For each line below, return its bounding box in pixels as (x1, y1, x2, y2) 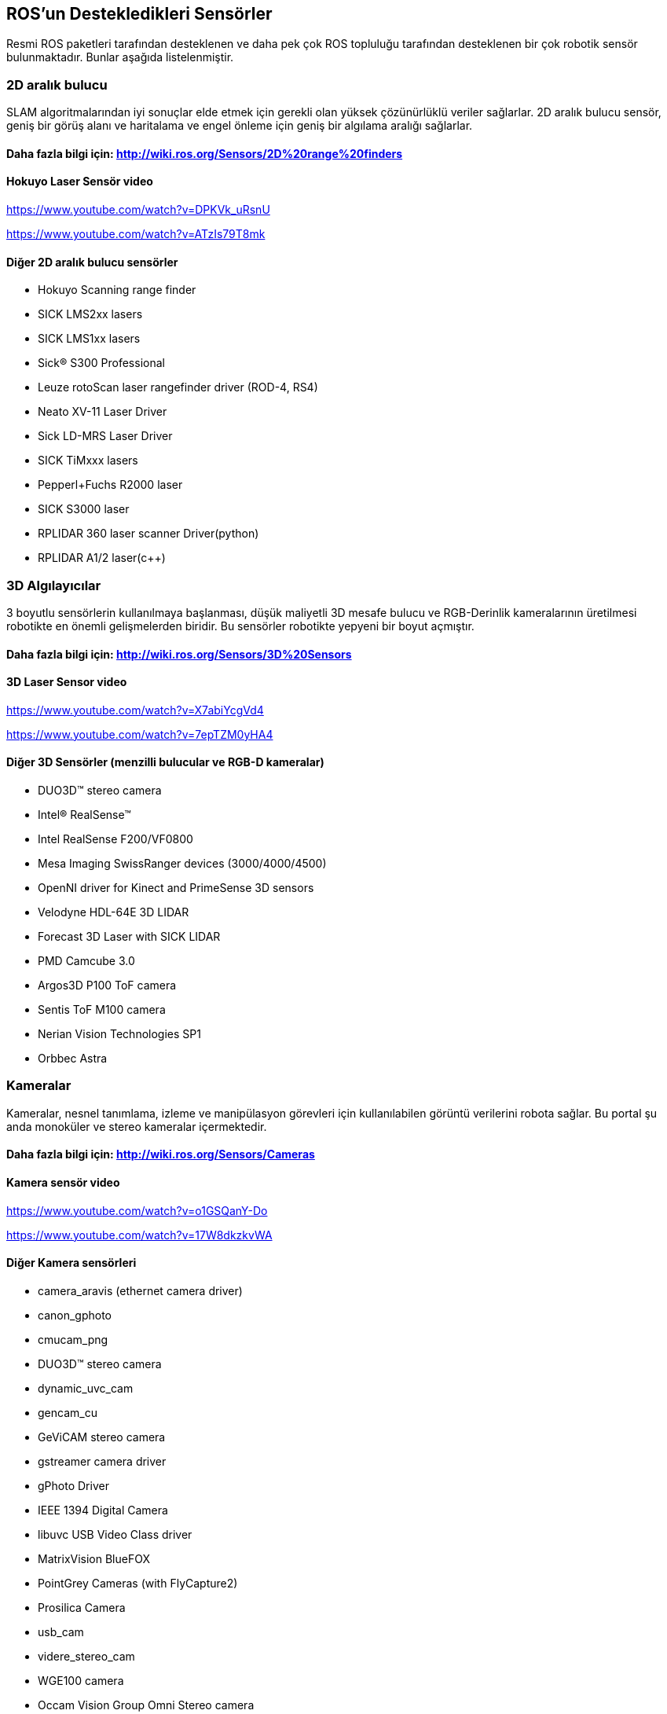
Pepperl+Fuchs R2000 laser (38, 478, 183, 492)
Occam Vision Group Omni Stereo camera (38, 1697, 255, 1712)
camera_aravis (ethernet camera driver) (38, 1283, 243, 1297)
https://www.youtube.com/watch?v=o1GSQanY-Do (6, 1203, 268, 1217)
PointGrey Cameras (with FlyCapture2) (38, 1576, 238, 1590)
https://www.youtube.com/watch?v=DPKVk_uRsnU (6, 203, 270, 216)
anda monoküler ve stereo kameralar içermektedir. (6, 1119, 267, 1133)
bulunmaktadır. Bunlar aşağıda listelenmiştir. (6, 50, 234, 64)
